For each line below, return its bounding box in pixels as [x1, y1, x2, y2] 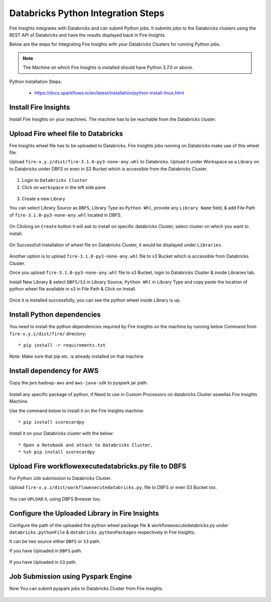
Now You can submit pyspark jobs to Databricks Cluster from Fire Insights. [9, 585, 164, 591]
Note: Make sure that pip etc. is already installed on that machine [9, 353, 144, 359]
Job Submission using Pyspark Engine [9, 572, 132, 581]
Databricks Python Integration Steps [9, 8, 165, 19]
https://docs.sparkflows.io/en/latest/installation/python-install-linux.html [34, 89, 184, 95]
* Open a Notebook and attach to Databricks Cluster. [18, 442, 153, 448]
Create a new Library [22, 196, 65, 202]
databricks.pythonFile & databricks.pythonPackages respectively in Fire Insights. [9, 529, 196, 535]
